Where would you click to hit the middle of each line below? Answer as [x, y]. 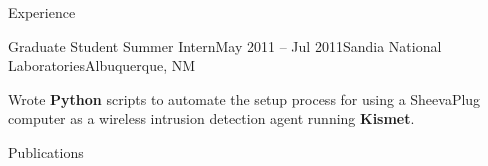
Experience [42, 12]
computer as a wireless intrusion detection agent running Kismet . [211, 118]
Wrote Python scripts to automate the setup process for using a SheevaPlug [244, 98]
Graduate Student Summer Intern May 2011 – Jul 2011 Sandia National [225, 45]
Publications [46, 151]
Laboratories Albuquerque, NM [102, 65]
